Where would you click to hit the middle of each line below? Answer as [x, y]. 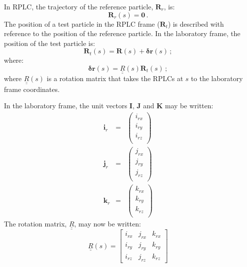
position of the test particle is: [50, 43]
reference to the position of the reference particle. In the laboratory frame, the [122, 33]
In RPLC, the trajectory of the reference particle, [79, 6]
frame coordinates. [32, 89]
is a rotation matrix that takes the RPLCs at [115, 78]
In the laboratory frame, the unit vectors [66, 106]
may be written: [189, 106]
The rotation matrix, [35, 223]
